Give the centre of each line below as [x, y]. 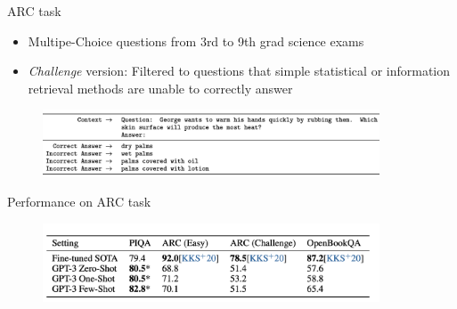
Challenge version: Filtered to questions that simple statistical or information [239, 71]
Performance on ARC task [79, 202]
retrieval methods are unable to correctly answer [160, 88]
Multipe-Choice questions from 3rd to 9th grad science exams [196, 41]
